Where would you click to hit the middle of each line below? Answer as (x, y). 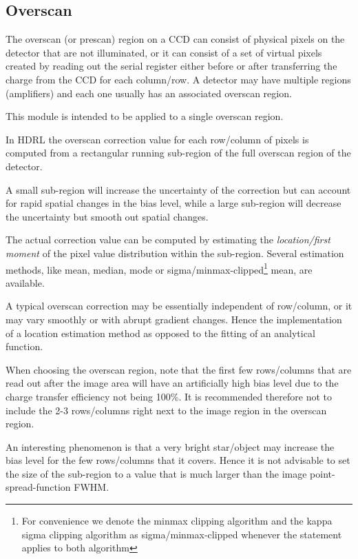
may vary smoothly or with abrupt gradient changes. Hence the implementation (174, 319)
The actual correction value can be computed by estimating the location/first (168, 240)
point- (323, 473)
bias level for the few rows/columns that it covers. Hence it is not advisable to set (178, 460)
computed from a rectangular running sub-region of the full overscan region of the (178, 153)
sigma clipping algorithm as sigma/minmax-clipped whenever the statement (182, 534)
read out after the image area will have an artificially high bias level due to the (172, 383)
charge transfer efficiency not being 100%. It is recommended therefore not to (169, 396)
